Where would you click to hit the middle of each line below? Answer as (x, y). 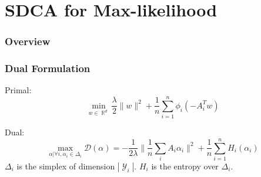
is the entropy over (185, 166)
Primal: (18, 90)
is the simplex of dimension (66, 166)
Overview (28, 41)
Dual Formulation (48, 68)
